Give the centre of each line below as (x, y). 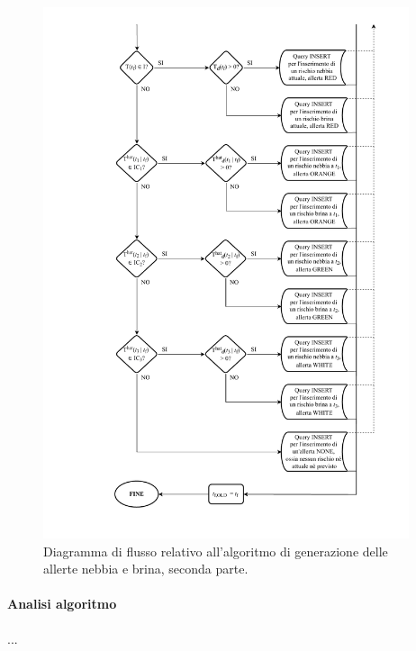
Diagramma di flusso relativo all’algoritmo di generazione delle (216, 551)
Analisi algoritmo (62, 604)
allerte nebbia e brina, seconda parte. (146, 569)
